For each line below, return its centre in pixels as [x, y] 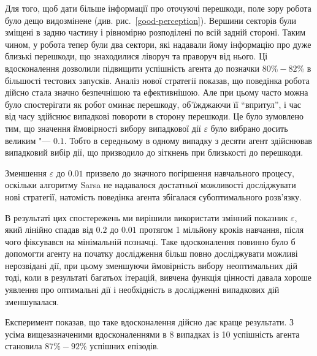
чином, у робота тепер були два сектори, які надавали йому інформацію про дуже [158, 44]
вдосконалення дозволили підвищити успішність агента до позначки [132, 68]
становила [24, 346]
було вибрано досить [249, 128]
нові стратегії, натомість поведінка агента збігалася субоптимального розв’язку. [153, 196]
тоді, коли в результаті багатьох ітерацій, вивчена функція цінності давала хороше [158, 277]
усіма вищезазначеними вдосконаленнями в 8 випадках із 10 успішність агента [152, 334]
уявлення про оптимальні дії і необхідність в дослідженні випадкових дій [142, 290]
